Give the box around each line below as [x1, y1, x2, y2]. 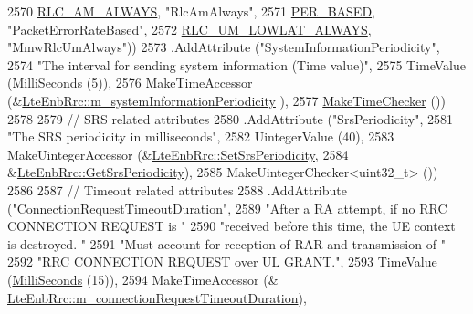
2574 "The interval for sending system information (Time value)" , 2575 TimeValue [7, 55, 466, 74]
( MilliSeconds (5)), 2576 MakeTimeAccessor [7, 73, 253, 92]
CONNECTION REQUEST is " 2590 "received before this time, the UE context [7, 216, 456, 235]
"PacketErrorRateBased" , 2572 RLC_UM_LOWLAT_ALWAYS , [7, 19, 372, 38]
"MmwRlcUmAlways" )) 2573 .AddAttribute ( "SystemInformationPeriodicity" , [7, 37, 440, 57]
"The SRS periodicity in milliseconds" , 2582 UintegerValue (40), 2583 [7, 127, 394, 146]
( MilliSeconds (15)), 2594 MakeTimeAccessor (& [7, 269, 279, 288]
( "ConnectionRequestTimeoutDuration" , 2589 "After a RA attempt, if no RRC [7, 198, 447, 217]
